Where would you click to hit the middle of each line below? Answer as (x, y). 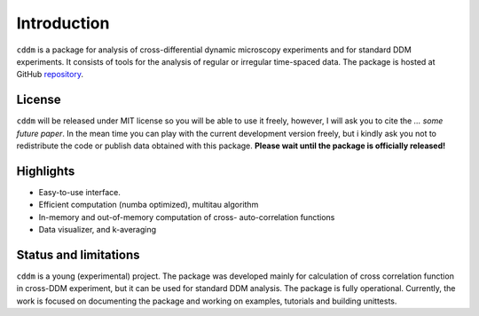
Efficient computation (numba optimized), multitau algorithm (149, 205)
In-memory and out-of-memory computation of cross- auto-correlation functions (187, 217)
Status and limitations (79, 254)
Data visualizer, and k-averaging (98, 230)
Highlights (46, 171)
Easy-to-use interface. (80, 192)
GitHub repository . (50, 75)
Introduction (63, 23)
